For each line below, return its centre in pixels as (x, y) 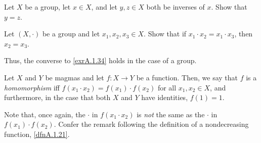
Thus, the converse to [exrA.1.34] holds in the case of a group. (100, 60)
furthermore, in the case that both (57, 97)
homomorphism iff (32, 87)
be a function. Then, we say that (187, 77)
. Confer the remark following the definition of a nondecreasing (151, 124)
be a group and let (71, 34)
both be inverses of (176, 7)
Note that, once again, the (45, 114)
